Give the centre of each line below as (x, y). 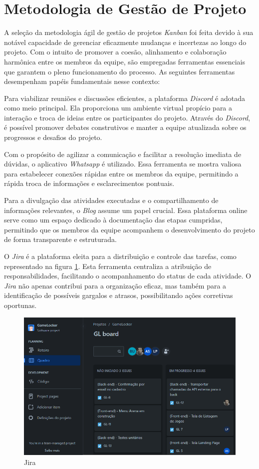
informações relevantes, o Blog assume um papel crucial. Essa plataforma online (126, 210)
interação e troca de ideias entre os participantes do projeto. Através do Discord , (127, 117)
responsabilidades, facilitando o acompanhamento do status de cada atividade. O (128, 276)
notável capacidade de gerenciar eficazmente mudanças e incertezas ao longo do (125, 42)
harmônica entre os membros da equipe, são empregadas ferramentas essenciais (125, 61)
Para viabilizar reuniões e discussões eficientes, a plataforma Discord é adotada (125, 98)
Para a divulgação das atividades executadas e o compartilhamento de (111, 200)
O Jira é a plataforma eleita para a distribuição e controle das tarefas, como (120, 256)
